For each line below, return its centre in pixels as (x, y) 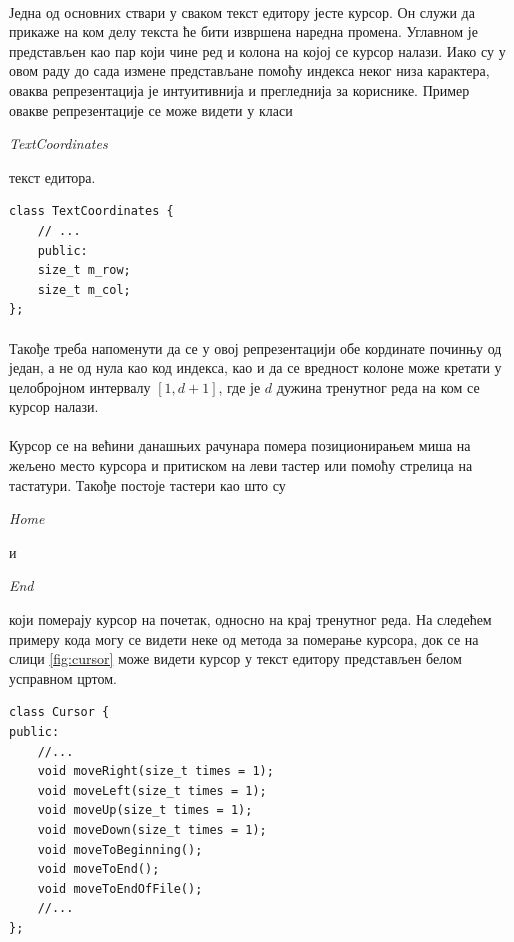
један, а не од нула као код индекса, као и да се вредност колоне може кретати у (255, 367)
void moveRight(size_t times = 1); (155, 771)
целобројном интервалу (80, 386)
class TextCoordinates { (91, 211)
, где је (239, 386)
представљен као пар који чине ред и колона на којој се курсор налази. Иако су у (257, 50)
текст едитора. (52, 176)
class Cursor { (59, 712)
